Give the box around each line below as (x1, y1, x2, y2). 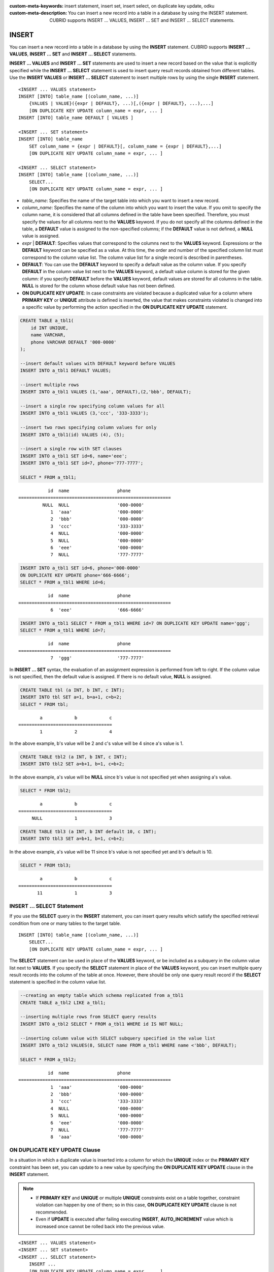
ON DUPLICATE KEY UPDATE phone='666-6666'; (20, 572, 130, 578)
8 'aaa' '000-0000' (50, 1134, 145, 1140)
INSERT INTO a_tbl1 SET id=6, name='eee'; (20, 453, 127, 459)
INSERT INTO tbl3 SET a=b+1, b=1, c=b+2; (20, 836, 125, 842)
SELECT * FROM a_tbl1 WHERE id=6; (20, 580, 106, 585)
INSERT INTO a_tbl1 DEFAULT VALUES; (20, 368, 112, 373)
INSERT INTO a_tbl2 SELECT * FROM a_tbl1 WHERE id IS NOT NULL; (20, 1021, 184, 1027)
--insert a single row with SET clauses (20, 446, 122, 452)
